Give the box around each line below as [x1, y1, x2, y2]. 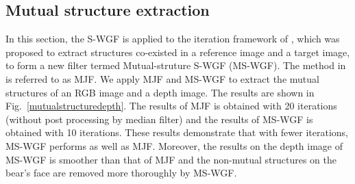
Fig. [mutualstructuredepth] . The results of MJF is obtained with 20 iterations [5, 98, 337, 113]
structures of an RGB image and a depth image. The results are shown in [5, 85, 315, 99]
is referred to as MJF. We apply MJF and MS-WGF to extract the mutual [5, 71, 319, 86]
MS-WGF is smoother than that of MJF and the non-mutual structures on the [5, 152, 336, 166]
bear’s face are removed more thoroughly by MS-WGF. [5, 166, 237, 180]
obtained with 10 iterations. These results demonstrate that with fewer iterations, [5, 125, 348, 140]
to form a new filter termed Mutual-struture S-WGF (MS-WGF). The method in [5, 58, 346, 73]
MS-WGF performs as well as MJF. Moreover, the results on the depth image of [5, 138, 343, 153]
